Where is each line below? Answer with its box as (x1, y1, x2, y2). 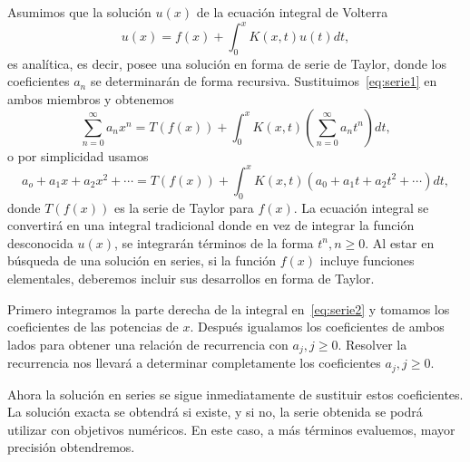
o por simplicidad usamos (7, 146, 149, 165)
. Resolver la (338, 334, 407, 353)
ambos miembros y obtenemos (7, 90, 174, 109)
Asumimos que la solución (7, 3, 152, 21)
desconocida (7, 233, 73, 252)
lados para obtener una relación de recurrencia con (7, 334, 289, 353)
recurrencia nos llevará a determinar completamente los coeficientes (7, 353, 381, 372)
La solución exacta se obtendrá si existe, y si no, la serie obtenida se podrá (7, 402, 423, 421)
